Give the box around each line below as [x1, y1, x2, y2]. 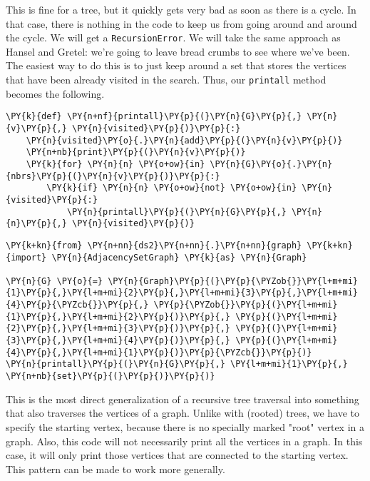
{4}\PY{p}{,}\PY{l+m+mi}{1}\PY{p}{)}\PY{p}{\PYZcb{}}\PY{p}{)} [6, 347, 312, 358]
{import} [6, 252, 47, 263]
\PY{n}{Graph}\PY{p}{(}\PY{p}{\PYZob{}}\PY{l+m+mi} [108, 275, 358, 286]
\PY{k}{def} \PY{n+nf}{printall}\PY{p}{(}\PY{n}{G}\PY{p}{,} [6, 111, 302, 122]
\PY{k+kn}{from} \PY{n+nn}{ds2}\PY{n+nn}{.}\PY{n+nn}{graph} [6, 240, 302, 250]
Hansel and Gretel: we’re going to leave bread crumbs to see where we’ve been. [6, 44, 350, 59]
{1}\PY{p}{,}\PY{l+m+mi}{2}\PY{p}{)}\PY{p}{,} [6, 311, 230, 322]
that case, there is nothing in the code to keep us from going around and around [6, 16, 357, 31]
